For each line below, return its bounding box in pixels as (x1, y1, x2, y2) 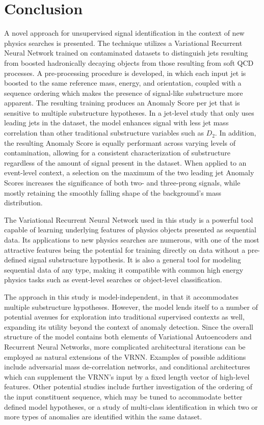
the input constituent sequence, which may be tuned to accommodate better (4, 391, 243, 402)
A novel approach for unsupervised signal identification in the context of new (4, 28, 245, 38)
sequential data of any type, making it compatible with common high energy (4, 264, 244, 275)
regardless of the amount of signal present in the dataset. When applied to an (4, 157, 247, 168)
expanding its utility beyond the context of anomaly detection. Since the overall (4, 321, 253, 332)
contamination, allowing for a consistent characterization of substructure (4, 147, 230, 158)
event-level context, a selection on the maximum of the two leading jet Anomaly (4, 167, 254, 178)
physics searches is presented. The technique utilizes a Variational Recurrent (4, 37, 243, 48)
